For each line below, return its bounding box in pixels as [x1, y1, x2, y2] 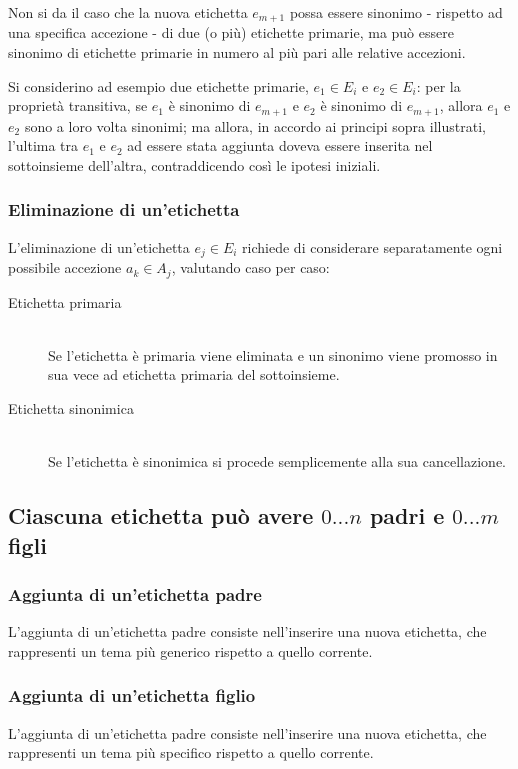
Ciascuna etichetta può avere [8, 500, 314, 531]
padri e [369, 500, 445, 531]
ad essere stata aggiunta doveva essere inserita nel [127, 135, 433, 156]
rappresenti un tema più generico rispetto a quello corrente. [8, 640, 373, 661]
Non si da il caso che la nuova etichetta [8, 2, 248, 22]
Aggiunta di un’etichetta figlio [8, 683, 256, 708]
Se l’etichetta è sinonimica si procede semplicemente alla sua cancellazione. [48, 451, 506, 472]
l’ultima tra [8, 135, 79, 156]
